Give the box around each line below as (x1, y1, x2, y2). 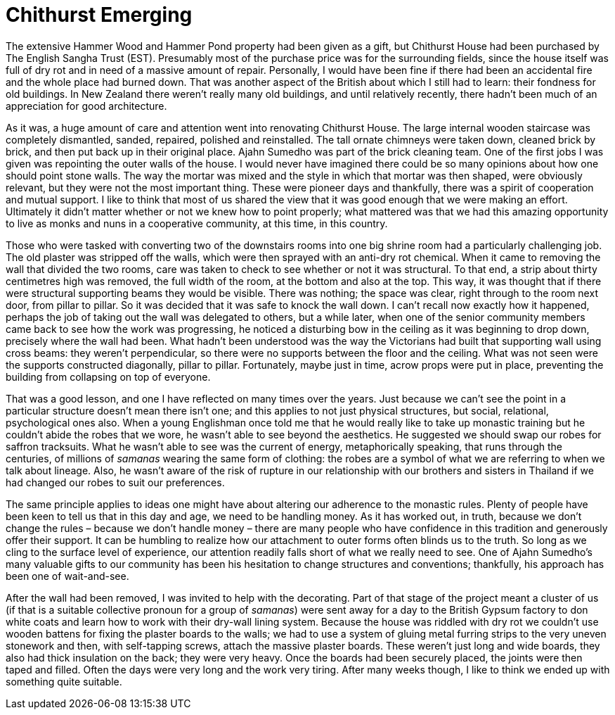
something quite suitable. (6, 675, 122, 688)
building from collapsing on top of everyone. (6, 370, 211, 383)
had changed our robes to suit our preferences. (6, 476, 225, 488)
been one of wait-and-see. (6, 569, 129, 582)
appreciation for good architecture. (6, 99, 167, 112)
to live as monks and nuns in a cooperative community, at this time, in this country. (6, 217, 388, 229)
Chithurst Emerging (6, 3, 193, 27)
